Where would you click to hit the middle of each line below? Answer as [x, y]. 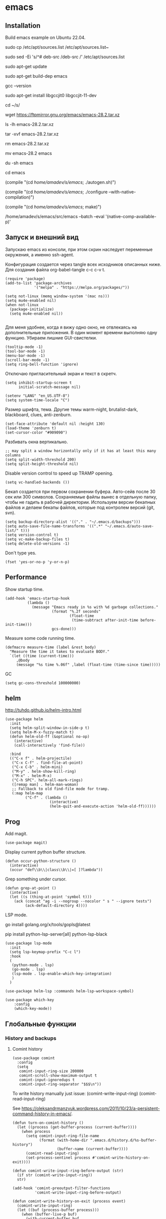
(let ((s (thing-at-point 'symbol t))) [51, 897]
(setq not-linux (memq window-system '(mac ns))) [57, 296]
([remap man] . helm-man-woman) [45, 785]
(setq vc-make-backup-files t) [37, 539]
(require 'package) [25, 279]
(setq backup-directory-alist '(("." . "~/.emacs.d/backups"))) [73, 522]
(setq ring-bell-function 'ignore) [42, 364]
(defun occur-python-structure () [41, 861]
